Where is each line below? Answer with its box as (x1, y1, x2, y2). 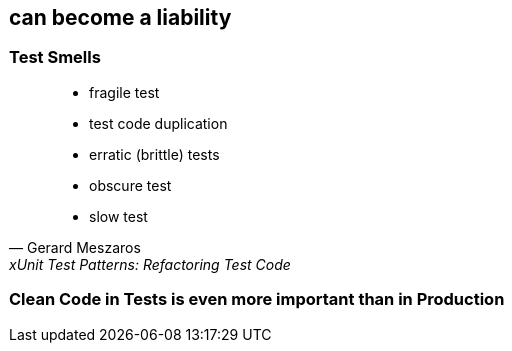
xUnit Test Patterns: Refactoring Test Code (9, 255, 291, 273)
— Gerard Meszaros (9, 238, 141, 256)
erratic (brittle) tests (89, 145, 220, 163)
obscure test (89, 176, 172, 194)
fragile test (89, 83, 160, 101)
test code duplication (89, 114, 228, 132)
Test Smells (9, 47, 101, 68)
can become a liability (9, 5, 232, 30)
